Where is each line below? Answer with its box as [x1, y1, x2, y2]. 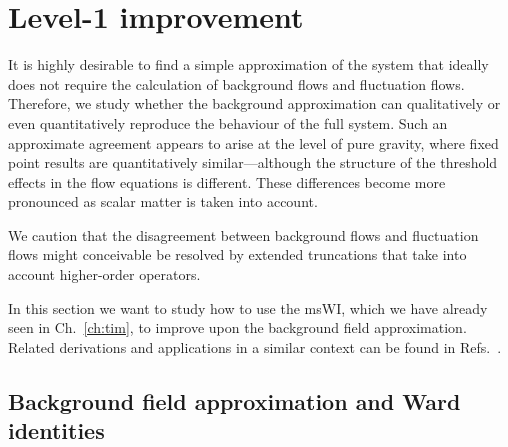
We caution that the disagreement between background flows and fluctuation [8, 224, 479, 245]
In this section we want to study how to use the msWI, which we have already [8, 297, 488, 318]
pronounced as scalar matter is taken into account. [8, 191, 318, 212]
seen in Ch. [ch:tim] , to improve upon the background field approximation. [8, 317, 467, 338]
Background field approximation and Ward [8, 385, 461, 416]
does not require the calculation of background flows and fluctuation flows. [8, 73, 465, 94]
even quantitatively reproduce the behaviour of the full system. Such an [8, 112, 448, 133]
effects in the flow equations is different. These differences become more [8, 171, 446, 192]
